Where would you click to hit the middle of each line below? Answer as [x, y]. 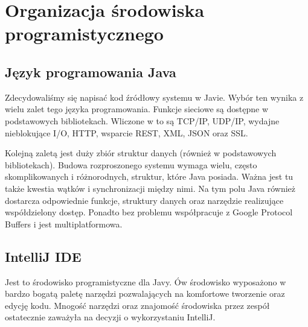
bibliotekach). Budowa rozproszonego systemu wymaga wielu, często [131, 164]
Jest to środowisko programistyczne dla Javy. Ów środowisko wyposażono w [146, 281]
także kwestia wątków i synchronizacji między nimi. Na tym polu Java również [150, 188]
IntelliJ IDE [43, 256]
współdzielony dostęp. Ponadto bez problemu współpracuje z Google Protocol [149, 212]
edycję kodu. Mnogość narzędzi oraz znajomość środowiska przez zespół [137, 305]
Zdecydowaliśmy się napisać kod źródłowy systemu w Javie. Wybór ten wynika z [154, 97]
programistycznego [84, 33]
